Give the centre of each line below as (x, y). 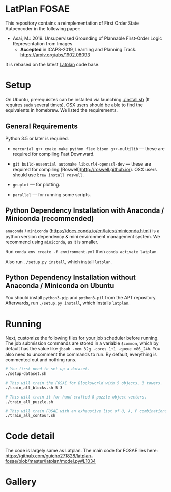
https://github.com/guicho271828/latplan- (49, 456)
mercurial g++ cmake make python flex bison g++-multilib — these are (89, 148)
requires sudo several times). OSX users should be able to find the (74, 105)
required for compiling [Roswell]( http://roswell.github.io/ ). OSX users (84, 169)
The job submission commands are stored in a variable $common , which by (82, 343)
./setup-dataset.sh (26, 374)
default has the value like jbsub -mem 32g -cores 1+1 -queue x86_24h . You (83, 349)
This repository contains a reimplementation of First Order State (72, 23)
